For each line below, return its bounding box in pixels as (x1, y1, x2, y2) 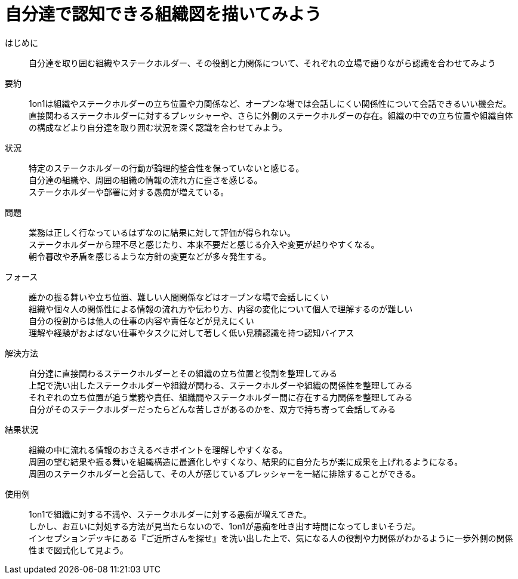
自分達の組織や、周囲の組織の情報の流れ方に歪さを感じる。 (29, 174, 263, 185)
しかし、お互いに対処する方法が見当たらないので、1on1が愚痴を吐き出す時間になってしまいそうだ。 (29, 521, 420, 531)
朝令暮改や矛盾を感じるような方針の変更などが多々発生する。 (29, 251, 271, 261)
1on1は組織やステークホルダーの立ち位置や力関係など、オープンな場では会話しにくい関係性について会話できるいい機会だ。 (29, 98, 511, 109)
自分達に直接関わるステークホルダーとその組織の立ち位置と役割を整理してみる (29, 368, 338, 378)
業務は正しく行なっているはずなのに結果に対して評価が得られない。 (29, 227, 295, 238)
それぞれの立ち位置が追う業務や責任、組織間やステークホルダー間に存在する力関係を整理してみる (29, 392, 413, 402)
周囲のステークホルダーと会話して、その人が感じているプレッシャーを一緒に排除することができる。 (29, 468, 421, 479)
